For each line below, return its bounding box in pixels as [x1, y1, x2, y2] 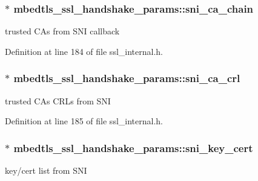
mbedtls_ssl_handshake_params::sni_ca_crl [13, 71, 240, 86]
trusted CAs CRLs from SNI [5, 94, 111, 107]
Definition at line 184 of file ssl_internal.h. [5, 45, 163, 57]
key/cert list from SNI [5, 164, 87, 177]
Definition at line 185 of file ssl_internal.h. [5, 115, 163, 127]
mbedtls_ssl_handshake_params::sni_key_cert [13, 140, 253, 155]
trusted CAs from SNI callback [5, 25, 120, 37]
